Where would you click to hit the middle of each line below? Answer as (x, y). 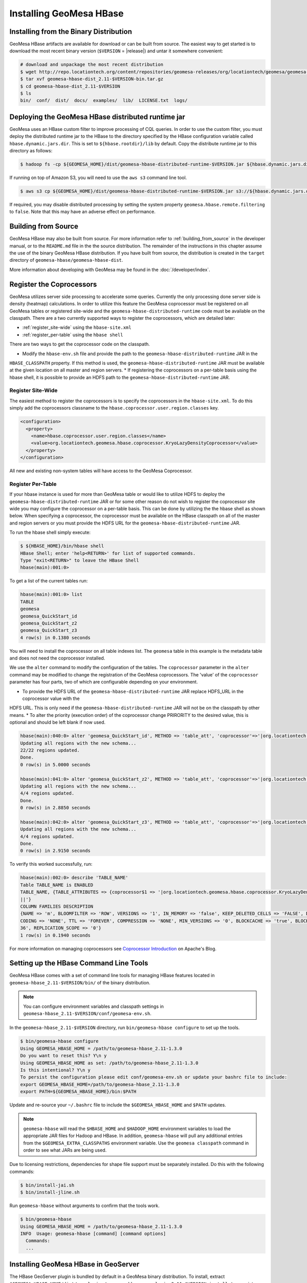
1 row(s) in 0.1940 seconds (55, 935)
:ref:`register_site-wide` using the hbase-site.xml (77, 327)
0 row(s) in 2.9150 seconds (55, 851)
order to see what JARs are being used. (65, 1150)
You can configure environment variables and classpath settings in (93, 1006)
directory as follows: (31, 151)
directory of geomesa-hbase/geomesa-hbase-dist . (66, 260)
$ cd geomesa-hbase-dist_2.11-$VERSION (70, 86)
